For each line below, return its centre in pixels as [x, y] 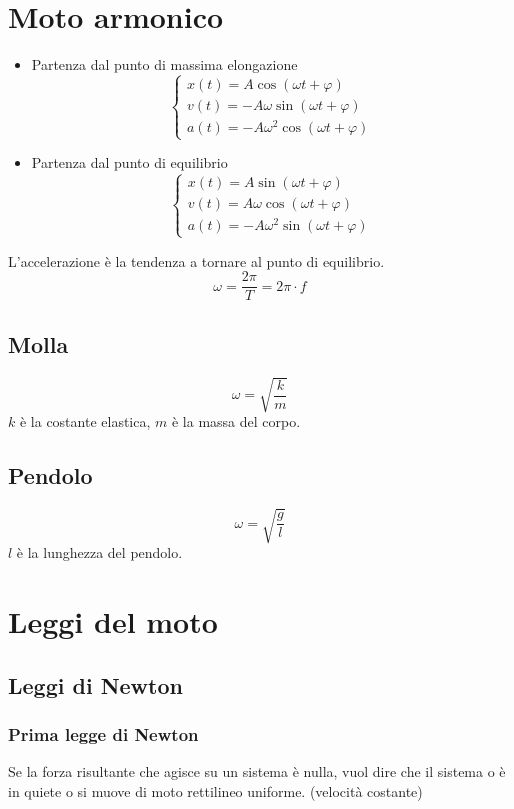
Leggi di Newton [95, 684]
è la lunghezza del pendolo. [99, 552]
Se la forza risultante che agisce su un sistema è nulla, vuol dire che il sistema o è [257, 771]
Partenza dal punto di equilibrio [129, 162]
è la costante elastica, [85, 421]
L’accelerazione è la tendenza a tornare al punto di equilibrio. [196, 260]
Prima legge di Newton [103, 734]
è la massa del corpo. [236, 421]
